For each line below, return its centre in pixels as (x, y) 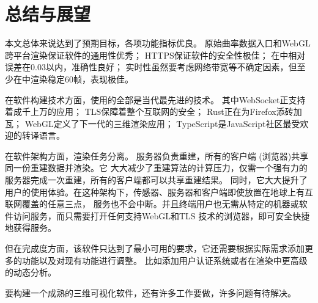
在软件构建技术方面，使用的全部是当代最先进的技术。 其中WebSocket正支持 (155, 99)
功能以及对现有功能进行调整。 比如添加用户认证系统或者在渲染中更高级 (165, 260)
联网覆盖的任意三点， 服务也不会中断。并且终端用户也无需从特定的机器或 (152, 204)
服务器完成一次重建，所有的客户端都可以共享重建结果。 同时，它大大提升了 (156, 180)
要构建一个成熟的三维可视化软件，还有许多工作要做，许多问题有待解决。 (150, 292)
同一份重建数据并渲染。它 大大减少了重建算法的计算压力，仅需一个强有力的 (156, 168)
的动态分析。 (31, 272)
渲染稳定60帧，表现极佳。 (82, 78)
